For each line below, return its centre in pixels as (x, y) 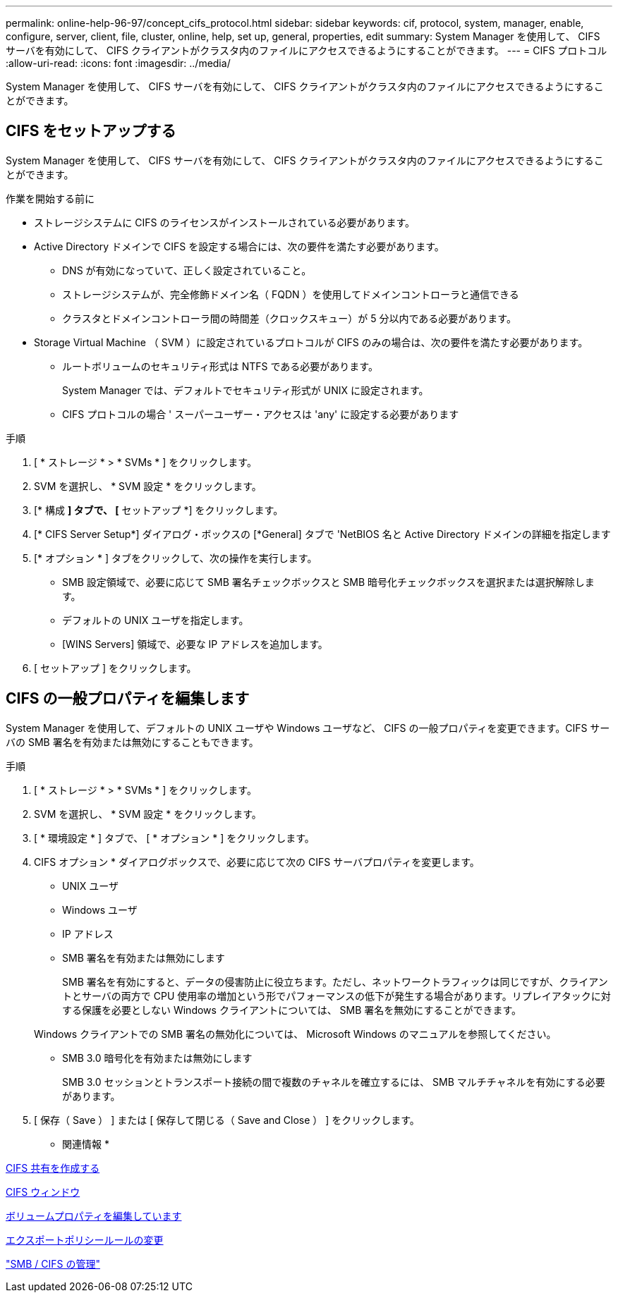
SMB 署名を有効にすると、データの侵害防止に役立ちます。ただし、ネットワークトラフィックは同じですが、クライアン (335, 981)
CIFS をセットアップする (91, 131)
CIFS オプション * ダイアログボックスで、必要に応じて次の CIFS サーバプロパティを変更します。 (257, 862)
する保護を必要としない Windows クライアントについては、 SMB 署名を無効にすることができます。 (292, 1010)
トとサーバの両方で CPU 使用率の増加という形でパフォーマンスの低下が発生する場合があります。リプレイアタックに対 (337, 996)
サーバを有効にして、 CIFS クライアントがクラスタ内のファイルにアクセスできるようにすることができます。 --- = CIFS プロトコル (307, 50)
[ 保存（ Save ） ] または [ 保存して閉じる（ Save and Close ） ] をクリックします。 (227, 1120)
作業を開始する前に (50, 198)
